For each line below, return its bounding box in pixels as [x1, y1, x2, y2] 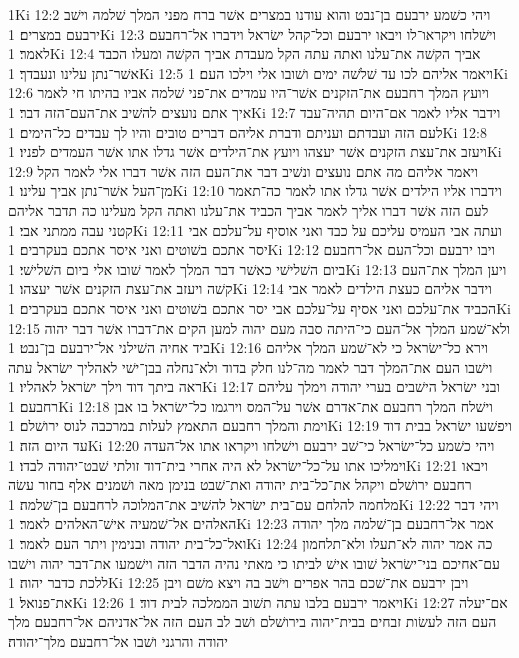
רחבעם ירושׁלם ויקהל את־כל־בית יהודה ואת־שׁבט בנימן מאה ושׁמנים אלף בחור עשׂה [8, 474, 472, 495]
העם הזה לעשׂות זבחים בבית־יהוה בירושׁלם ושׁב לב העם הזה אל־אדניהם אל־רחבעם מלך [8, 611, 497, 632]
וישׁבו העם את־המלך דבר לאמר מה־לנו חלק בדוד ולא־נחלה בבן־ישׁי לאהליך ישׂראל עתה [8, 356, 493, 377]
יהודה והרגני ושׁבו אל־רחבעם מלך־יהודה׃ [8, 631, 228, 651]
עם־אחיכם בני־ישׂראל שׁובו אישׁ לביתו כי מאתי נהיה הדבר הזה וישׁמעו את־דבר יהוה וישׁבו [8, 552, 500, 573]
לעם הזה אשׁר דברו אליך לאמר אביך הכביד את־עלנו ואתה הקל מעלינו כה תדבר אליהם [8, 199, 489, 220]
